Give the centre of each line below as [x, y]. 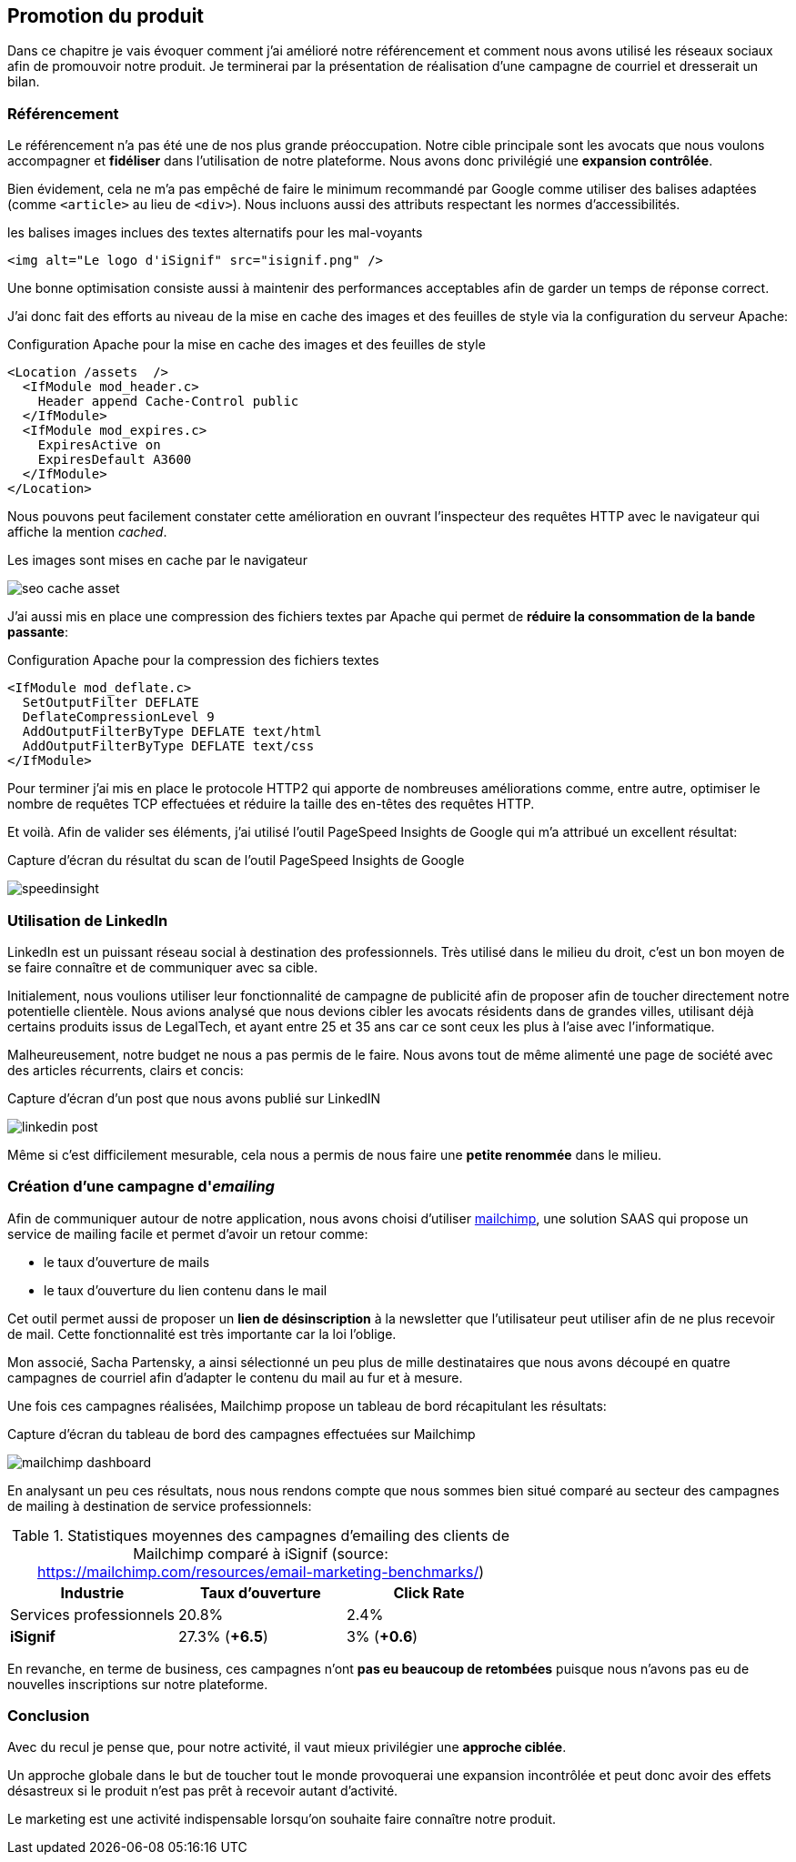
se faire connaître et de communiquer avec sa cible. [163, 967]
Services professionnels [92, 1614]
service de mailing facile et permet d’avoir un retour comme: [188, 1233]
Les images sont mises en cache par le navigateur [157, 560]
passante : [38, 632]
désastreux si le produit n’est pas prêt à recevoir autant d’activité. [203, 1791]
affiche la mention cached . [87, 532]
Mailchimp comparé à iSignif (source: [261, 1553]
